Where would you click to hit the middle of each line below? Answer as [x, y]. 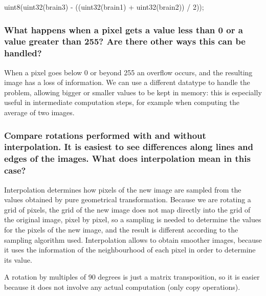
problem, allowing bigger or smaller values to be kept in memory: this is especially [133, 92]
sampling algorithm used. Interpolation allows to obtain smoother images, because [133, 239]
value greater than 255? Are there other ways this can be [125, 41]
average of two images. [39, 112]
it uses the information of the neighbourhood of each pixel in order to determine [130, 250]
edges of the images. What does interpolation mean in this [127, 158]
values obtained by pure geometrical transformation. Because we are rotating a [128, 199]
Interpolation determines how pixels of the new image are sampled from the [123, 189]
